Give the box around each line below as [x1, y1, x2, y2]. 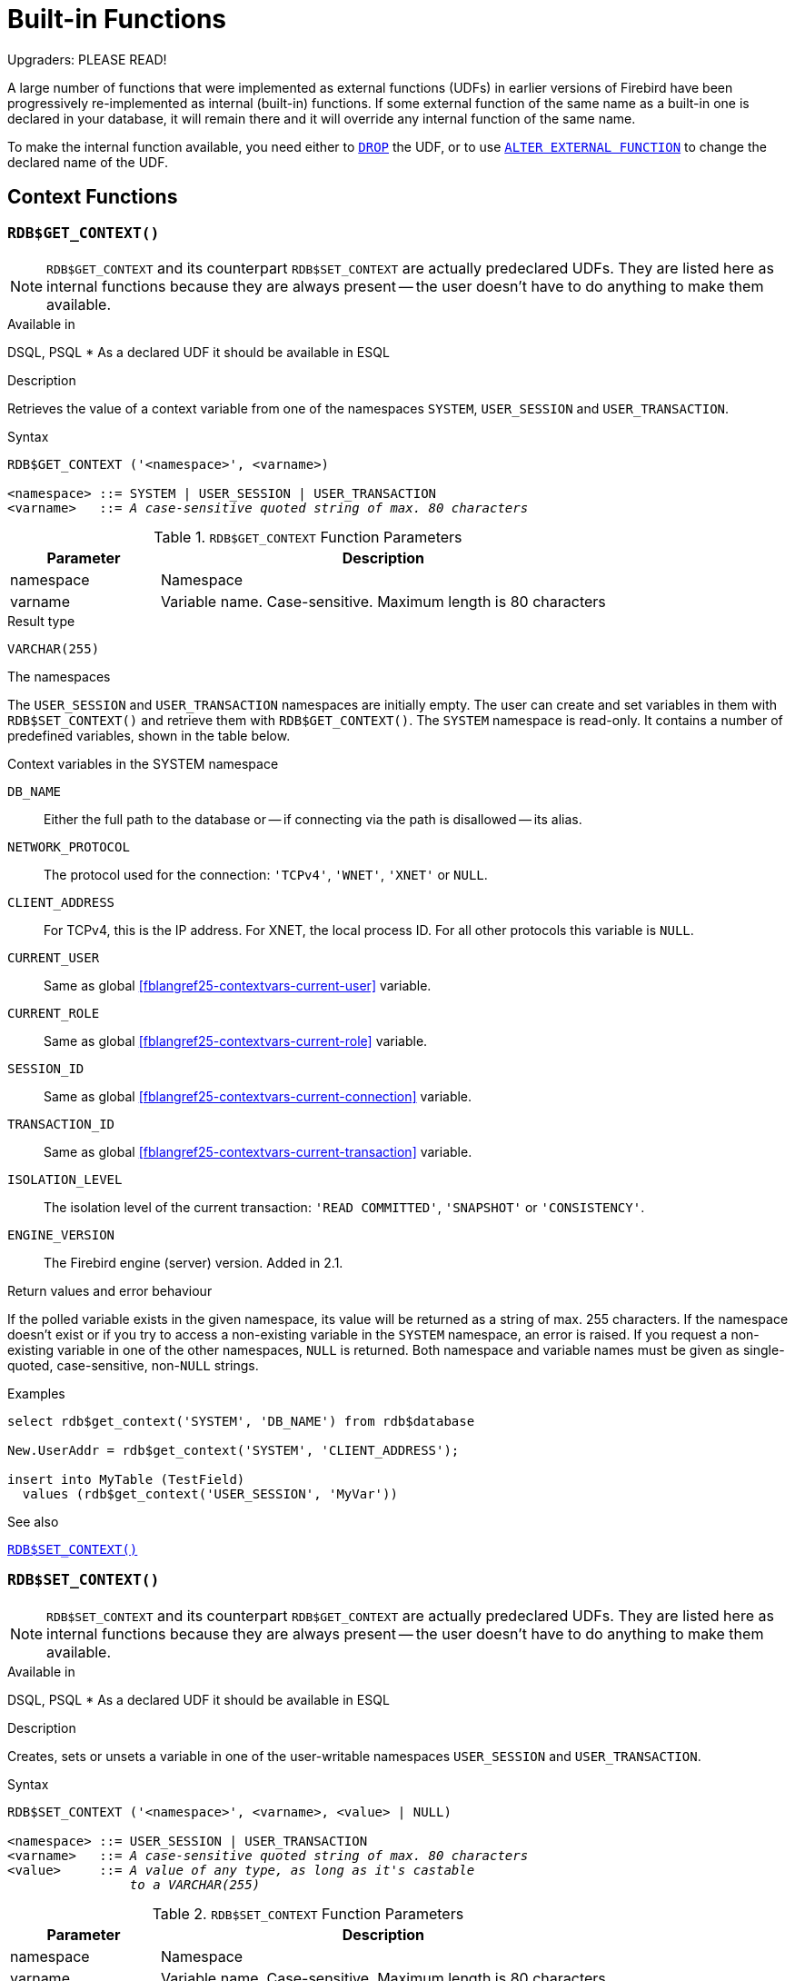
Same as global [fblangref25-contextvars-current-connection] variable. [44, 1088, 472, 1104]
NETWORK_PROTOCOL [7, 839, 130, 854]
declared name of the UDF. [7, 154, 169, 170]
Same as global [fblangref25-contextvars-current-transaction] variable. [44, 1143, 472, 1160]
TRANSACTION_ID [7, 1116, 115, 1131]
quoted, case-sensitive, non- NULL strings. [7, 1357, 259, 1373]
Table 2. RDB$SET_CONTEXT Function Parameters [152, 1904, 464, 1923]
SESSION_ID [7, 1060, 84, 1076]
